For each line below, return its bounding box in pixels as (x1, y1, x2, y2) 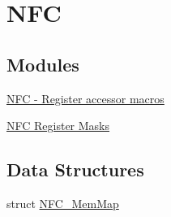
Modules (6, 51, 79, 76)
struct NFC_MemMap (6, 194, 119, 211)
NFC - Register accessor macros (6, 89, 165, 106)
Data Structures (6, 157, 144, 182)
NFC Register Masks (6, 117, 110, 134)
